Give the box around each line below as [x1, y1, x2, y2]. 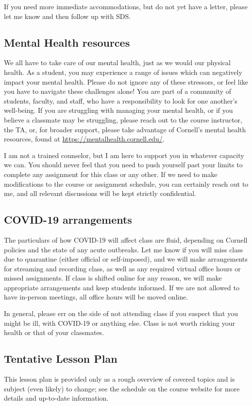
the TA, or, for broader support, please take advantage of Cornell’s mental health [4, 124, 246, 134]
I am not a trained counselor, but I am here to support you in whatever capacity [4, 150, 244, 160]
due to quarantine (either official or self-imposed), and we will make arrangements [4, 254, 248, 264]
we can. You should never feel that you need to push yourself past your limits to [4, 159, 243, 170]
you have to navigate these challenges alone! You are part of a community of [4, 86, 232, 96]
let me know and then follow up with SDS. [4, 11, 131, 21]
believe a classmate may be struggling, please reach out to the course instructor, [4, 114, 242, 124]
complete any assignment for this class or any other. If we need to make [4, 169, 218, 179]
